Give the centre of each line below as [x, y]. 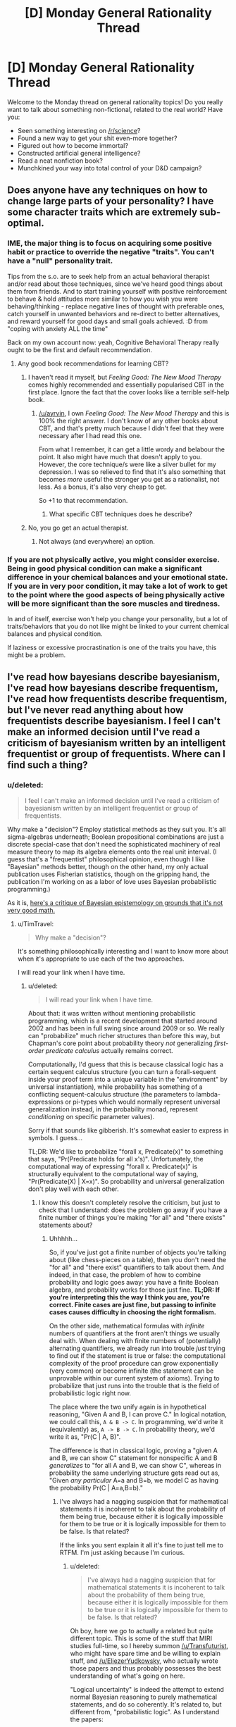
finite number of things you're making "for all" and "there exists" [132, 1217]
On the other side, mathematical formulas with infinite [127, 1326]
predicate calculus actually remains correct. [110, 1050]
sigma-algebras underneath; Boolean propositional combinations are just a [116, 837]
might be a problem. [36, 655]
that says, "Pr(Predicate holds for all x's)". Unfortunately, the [116, 1159]
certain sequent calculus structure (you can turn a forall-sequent [122, 1071]
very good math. [31, 910]
